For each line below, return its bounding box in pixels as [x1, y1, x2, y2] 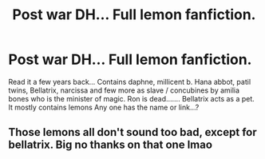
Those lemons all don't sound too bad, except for [8, 125, 257, 139]
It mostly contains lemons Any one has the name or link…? [8, 102, 200, 112]
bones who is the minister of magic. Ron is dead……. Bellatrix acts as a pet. [8, 93, 255, 103]
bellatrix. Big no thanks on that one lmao [8, 138, 213, 152]
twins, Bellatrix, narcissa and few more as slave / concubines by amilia [8, 85, 240, 95]
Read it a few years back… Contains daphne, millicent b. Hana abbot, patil [8, 77, 251, 86]
